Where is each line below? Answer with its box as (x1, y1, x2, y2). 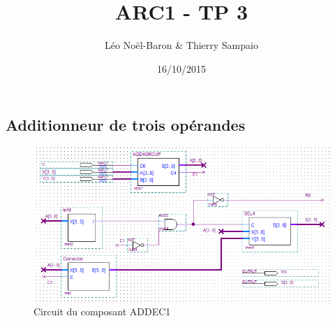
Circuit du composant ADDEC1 (33, 303, 171, 318)
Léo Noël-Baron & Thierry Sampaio (105, 38, 258, 52)
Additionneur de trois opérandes (6, 114, 246, 136)
